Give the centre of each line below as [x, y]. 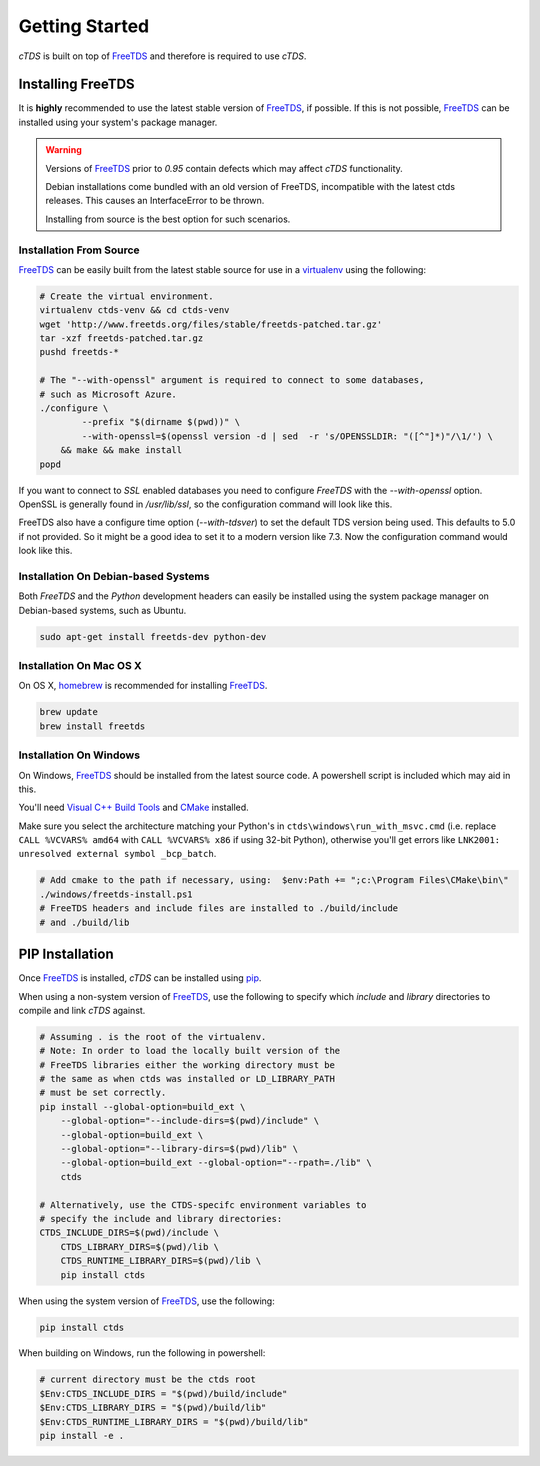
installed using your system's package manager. [118, 122]
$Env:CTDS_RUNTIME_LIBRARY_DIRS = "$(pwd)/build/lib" [174, 1421]
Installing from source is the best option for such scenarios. [168, 219]
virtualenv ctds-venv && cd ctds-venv [134, 310]
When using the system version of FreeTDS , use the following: [146, 1301]
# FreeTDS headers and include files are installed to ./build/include [219, 908]
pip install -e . [82, 1436]
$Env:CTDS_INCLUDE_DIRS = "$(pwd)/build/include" [163, 1393]
